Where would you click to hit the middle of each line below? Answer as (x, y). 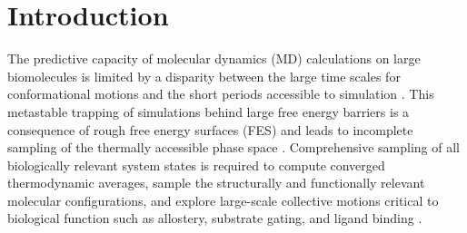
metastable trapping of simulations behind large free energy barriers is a (209, 111)
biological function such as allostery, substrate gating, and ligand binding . (215, 218)
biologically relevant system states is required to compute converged (196, 165)
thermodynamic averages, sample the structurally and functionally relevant (216, 183)
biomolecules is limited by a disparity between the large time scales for (204, 76)
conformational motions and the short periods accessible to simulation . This (221, 94)
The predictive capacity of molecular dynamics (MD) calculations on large (214, 58)
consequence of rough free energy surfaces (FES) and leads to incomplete (210, 129)
